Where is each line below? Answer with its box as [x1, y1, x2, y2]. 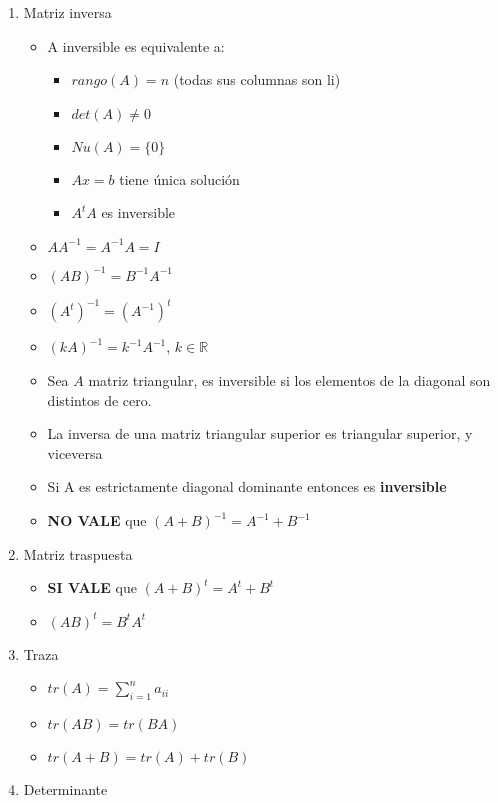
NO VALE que [47, 510, 147, 531]
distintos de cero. [47, 389, 152, 410]
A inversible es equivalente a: [47, 35, 225, 56]
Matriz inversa [23, 2, 112, 22]
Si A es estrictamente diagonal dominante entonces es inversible [47, 476, 447, 497]
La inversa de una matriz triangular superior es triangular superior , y [47, 423, 473, 444]
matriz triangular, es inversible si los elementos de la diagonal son [88, 370, 491, 391]
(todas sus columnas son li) [173, 69, 341, 90]
